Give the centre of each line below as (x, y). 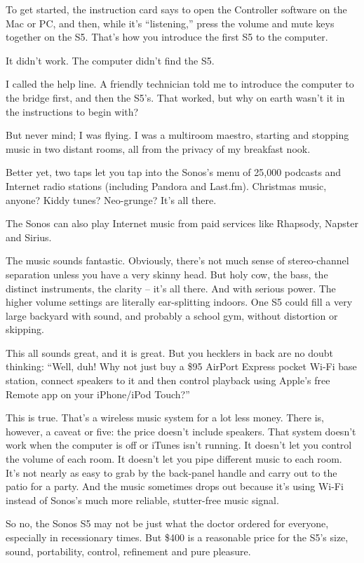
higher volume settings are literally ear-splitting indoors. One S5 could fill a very (179, 302)
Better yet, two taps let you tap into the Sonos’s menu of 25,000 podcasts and (174, 172)
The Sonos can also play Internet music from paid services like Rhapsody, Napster (182, 223)
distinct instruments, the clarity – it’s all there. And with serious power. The (171, 288)
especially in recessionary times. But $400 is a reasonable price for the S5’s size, (177, 537)
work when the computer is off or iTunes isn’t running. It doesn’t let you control (179, 445)
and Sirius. (29, 237)
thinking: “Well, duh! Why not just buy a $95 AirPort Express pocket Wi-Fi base (181, 366)
